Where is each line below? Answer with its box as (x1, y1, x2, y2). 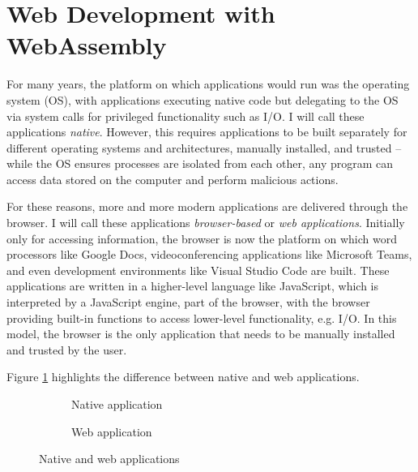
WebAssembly (6, 28, 167, 62)
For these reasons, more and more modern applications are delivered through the (6, 198, 408, 215)
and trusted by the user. (6, 341, 127, 358)
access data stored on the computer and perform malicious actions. (6, 170, 339, 187)
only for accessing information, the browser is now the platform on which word (6, 230, 397, 247)
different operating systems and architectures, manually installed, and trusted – (6, 139, 402, 156)
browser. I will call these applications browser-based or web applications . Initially (6, 214, 405, 231)
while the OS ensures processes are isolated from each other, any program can (6, 155, 394, 172)
